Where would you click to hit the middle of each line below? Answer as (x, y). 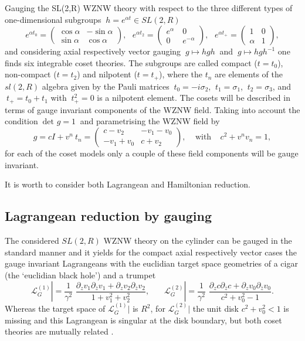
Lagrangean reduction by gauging (109, 216)
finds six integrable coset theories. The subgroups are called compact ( (131, 62)
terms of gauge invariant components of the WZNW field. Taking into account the (152, 109)
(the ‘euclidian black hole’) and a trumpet (80, 274)
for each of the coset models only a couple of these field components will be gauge (152, 153)
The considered (32, 241)
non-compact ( (31, 74)
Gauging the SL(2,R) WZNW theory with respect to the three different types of (149, 8)
